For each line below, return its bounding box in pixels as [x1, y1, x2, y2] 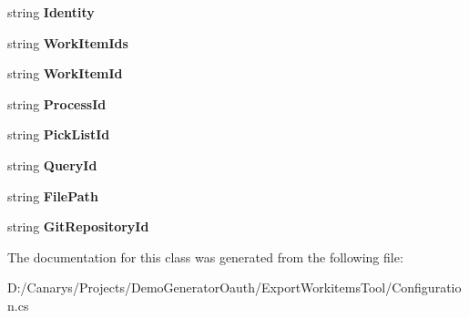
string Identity [7, 3, 95, 21]
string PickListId [7, 125, 110, 144]
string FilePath [7, 186, 98, 205]
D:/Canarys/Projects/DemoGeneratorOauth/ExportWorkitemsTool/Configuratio [7, 278, 462, 297]
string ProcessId [7, 94, 107, 113]
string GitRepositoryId [7, 217, 149, 236]
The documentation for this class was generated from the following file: [7, 247, 403, 266]
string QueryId [7, 155, 97, 174]
